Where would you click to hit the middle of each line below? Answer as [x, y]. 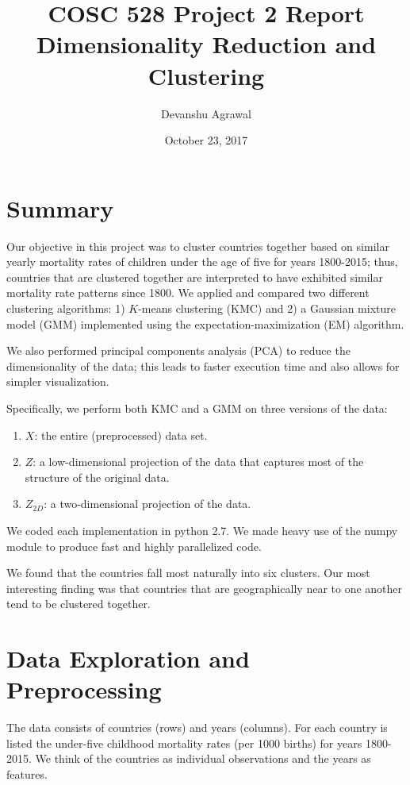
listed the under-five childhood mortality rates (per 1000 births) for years [184, 743]
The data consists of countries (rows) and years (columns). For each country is [197, 727]
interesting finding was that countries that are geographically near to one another [205, 588]
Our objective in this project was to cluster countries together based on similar [198, 246]
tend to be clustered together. [79, 604]
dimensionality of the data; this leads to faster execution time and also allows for [203, 366]
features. [27, 774]
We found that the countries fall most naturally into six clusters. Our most [188, 573]
